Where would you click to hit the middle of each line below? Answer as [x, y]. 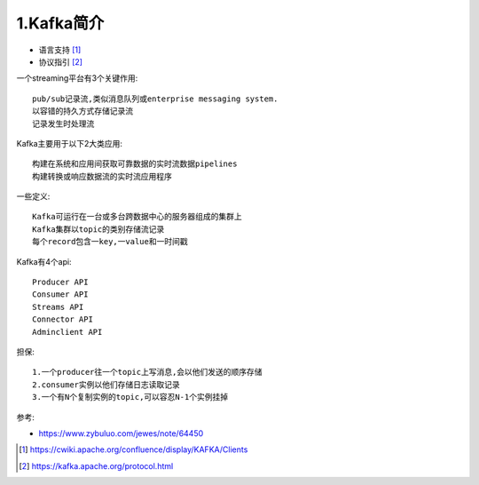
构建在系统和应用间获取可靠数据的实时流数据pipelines [135, 164]
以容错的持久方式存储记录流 [82, 111]
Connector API [63, 319]
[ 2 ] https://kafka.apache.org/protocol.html [96, 465]
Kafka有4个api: [44, 261]
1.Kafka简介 [60, 23]
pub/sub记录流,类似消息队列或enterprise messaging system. [155, 99]
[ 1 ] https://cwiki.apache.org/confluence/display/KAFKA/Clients [133, 449]
